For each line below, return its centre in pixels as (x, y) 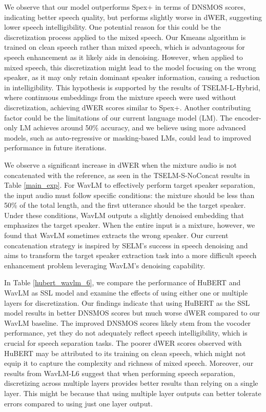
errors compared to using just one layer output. (78, 403)
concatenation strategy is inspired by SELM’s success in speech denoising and (126, 245)
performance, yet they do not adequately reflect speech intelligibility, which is (126, 333)
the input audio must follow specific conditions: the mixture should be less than (129, 195)
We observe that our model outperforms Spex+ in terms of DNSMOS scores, (125, 7)
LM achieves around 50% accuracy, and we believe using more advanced (133, 127)
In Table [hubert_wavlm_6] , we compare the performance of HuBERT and (122, 282)
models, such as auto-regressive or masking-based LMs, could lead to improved (128, 137)
